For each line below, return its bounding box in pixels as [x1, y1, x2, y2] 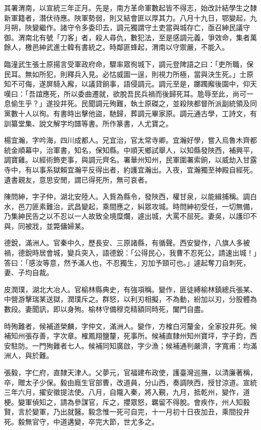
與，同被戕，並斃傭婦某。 [4, 220, 88, 231]
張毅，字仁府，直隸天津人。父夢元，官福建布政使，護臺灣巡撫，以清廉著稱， [4, 367, 257, 377]
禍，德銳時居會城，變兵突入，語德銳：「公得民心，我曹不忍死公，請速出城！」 [4, 247, 257, 258]
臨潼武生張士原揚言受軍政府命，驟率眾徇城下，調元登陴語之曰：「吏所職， [4, 58, 246, 69]
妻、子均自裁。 [4, 267, 53, 278]
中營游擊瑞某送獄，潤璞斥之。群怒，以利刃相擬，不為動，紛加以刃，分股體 [4, 294, 250, 304]
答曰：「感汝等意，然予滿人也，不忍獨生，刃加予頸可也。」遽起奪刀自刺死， [4, 257, 250, 268]
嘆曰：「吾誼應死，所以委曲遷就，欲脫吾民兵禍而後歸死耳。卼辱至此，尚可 [4, 88, 246, 99]
